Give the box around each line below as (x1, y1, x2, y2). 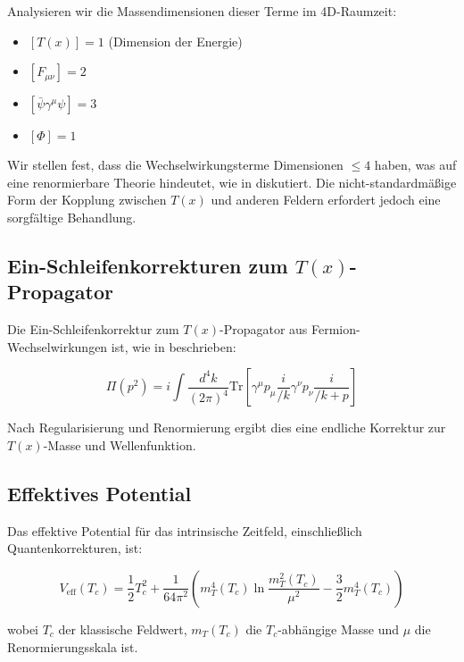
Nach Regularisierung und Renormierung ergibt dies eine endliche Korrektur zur (7, 418, 446, 437)
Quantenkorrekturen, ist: (7, 539, 143, 557)
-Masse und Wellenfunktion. (43, 435, 196, 454)
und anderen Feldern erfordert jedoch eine (211, 190, 441, 209)
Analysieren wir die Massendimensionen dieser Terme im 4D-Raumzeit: (7, 2, 397, 20)
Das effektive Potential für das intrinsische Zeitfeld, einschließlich (7, 521, 362, 540)
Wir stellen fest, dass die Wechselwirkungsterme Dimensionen (7, 155, 344, 174)
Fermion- (311, 320, 360, 339)
